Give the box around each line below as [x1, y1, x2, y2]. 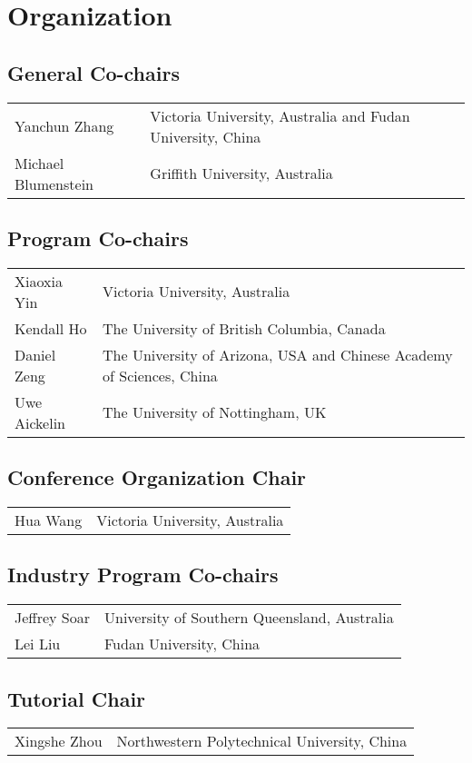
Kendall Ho [15, 317, 87, 339]
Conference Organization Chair [7, 463, 307, 491]
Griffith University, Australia [150, 163, 333, 184]
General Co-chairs [7, 58, 180, 86]
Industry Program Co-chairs [7, 560, 279, 589]
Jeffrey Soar [15, 607, 90, 629]
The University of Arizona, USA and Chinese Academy [103, 343, 453, 365]
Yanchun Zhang [15, 115, 114, 137]
